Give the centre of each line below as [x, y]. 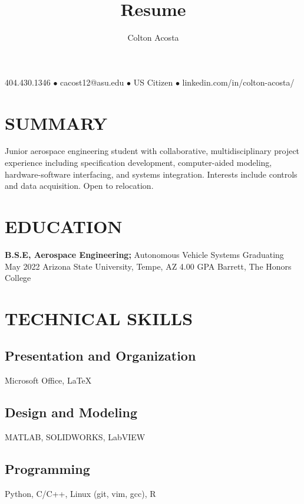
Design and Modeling [71, 412]
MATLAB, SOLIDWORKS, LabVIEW [75, 437]
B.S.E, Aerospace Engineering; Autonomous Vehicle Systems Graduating [144, 254]
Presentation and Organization [100, 356]
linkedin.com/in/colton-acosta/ [238, 82]
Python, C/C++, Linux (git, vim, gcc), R [80, 493]
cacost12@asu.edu [92, 82]
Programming [47, 469]
